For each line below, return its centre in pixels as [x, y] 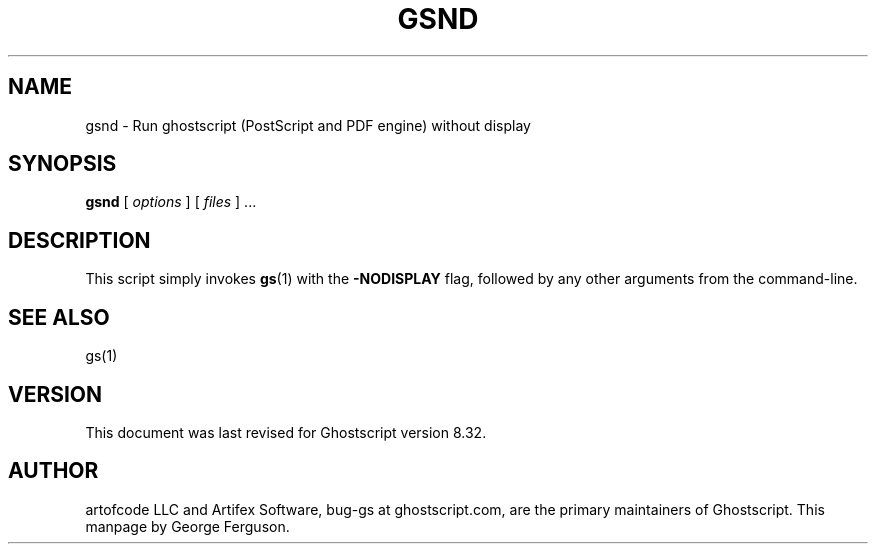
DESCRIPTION [79, 240]
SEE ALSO [59, 317]
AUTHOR [53, 471]
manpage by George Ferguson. [187, 526]
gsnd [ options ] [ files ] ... [171, 202]
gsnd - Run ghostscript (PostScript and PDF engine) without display [308, 125]
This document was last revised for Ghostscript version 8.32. [286, 432]
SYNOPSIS [62, 164]
